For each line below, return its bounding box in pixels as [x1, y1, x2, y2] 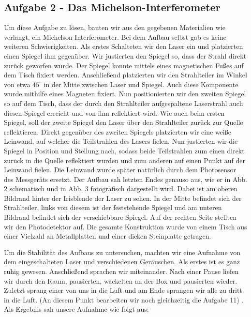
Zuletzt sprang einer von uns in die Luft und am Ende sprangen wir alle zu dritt [4, 285, 242, 295]
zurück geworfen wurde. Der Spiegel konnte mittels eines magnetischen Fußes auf [4, 60, 244, 70]
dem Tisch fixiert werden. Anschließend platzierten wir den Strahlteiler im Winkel [4, 70, 247, 80]
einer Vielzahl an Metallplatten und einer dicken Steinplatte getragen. [4, 231, 211, 241]
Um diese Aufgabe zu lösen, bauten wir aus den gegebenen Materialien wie [4, 22, 226, 32]
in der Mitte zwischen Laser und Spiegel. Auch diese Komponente [44, 79, 238, 89]
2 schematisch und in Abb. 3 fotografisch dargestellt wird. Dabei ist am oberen [4, 183, 237, 194]
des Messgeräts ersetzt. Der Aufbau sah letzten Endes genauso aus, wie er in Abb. [4, 174, 247, 184]
